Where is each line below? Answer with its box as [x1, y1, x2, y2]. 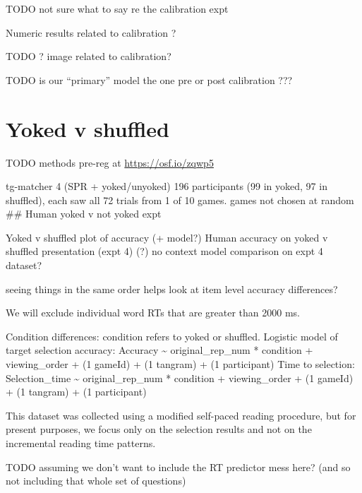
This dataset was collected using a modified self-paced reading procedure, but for [6, 408, 356, 422]
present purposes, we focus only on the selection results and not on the [6, 422, 312, 436]
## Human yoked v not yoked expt [6, 206, 162, 221]
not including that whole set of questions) [6, 473, 186, 488]
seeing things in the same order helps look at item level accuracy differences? [6, 281, 338, 296]
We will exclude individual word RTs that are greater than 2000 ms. [6, 305, 301, 320]
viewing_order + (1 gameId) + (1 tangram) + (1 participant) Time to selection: [6, 357, 355, 372]
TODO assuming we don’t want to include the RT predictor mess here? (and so [6, 459, 351, 474]
